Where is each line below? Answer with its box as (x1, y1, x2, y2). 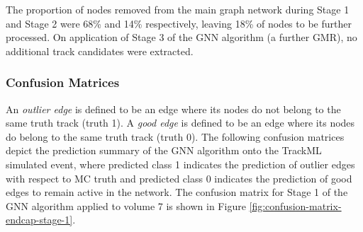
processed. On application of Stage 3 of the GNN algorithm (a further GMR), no (6, 30, 357, 45)
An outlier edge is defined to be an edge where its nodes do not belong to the (6, 101, 341, 116)
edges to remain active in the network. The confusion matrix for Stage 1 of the (6, 185, 348, 199)
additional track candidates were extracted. (6, 43, 194, 58)
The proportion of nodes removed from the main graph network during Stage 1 (6, 2, 350, 16)
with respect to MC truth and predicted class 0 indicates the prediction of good (6, 170, 352, 185)
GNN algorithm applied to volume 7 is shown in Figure (6, 198, 246, 213)
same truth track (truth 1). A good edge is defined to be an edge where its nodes (6, 115, 355, 130)
